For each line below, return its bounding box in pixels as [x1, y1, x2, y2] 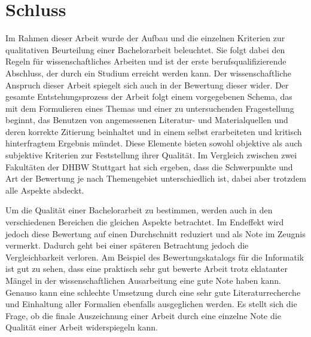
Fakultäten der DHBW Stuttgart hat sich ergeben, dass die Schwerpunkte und [5, 160, 293, 173]
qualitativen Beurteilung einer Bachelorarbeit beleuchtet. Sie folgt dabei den [5, 43, 285, 56]
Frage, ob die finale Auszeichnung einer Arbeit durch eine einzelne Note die [5, 309, 281, 321]
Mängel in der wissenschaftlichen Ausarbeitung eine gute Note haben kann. [5, 274, 281, 286]
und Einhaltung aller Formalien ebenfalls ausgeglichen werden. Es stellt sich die [5, 298, 297, 310]
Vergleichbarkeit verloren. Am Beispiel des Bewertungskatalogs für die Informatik [5, 250, 304, 263]
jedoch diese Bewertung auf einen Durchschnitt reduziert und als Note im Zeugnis [5, 227, 306, 240]
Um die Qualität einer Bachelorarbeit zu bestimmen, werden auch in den [5, 204, 273, 216]
